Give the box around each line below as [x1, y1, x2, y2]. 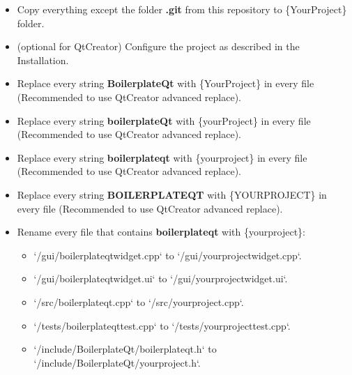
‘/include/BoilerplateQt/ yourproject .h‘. [33, 355, 201, 369]
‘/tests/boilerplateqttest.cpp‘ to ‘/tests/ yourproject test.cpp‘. [33, 318, 291, 332]
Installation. [17, 52, 69, 67]
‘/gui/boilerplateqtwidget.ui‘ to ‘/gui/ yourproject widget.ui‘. [33, 271, 288, 286]
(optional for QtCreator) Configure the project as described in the [17, 39, 300, 54]
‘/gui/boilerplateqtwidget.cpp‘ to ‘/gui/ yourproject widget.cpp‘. [33, 247, 302, 262]
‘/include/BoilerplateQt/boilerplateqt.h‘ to [33, 342, 217, 356]
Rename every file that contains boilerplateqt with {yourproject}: [17, 224, 305, 239]
